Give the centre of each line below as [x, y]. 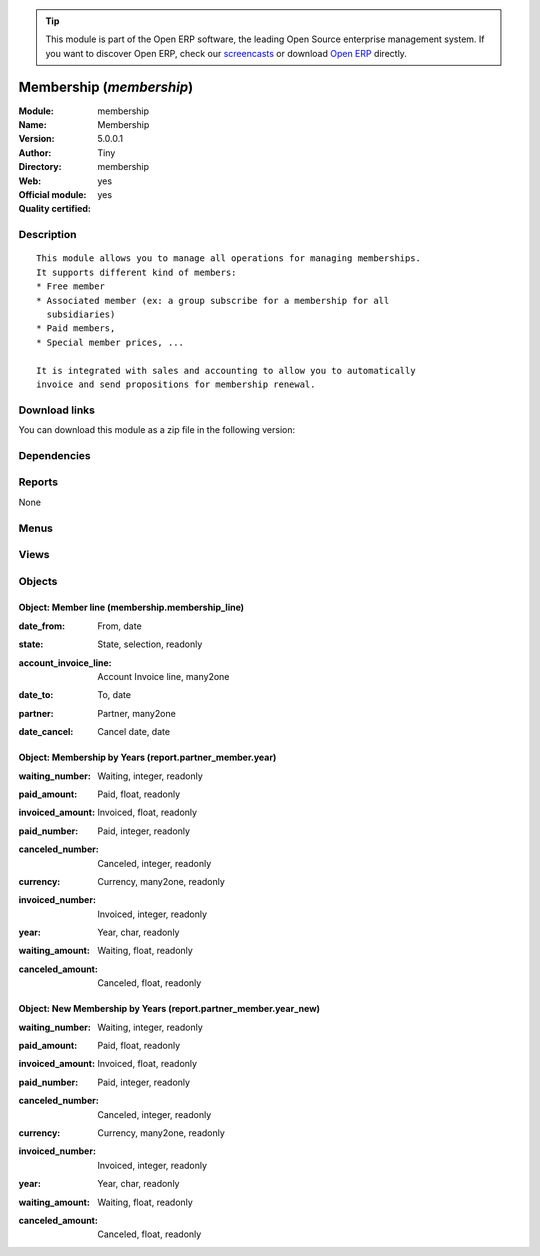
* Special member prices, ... [110, 342]
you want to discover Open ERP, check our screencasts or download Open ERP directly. [226, 53]
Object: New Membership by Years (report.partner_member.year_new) [169, 1009]
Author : [35, 152]
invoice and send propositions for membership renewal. [176, 384]
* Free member [70, 286]
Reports [38, 482]
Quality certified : [55, 209]
